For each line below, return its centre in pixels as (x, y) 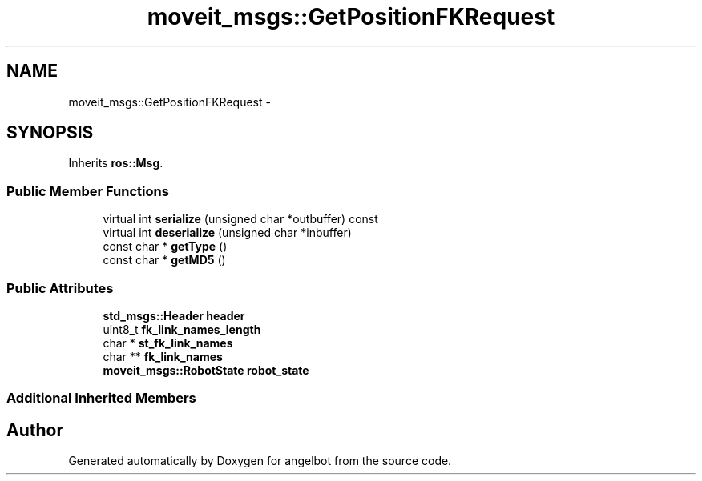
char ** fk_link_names (163, 356)
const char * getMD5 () (164, 260)
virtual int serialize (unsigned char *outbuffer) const (240, 219)
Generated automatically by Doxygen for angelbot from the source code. (260, 461)
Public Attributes (60, 288)
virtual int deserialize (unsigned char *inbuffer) (227, 233)
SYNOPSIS (50, 133)
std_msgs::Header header (174, 315)
